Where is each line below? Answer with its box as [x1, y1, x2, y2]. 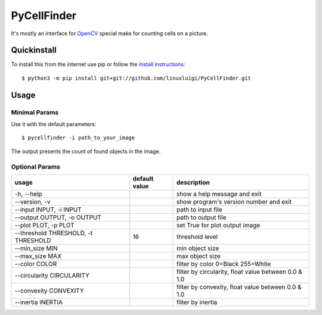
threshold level [176, 232, 218, 241]
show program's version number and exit [176, 197, 292, 205]
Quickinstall [11, 45, 57, 55]
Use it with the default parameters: [11, 121, 97, 127]
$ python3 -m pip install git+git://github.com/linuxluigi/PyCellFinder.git [21, 74, 252, 82]
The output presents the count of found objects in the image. [11, 148, 161, 155]
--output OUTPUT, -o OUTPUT [14, 213, 101, 222]
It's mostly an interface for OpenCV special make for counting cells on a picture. [11, 30, 208, 37]
